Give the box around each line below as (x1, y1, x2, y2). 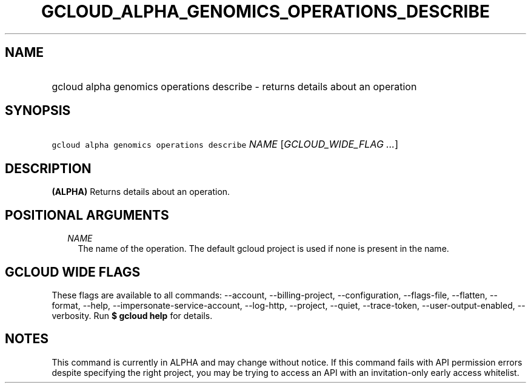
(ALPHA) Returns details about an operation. (52, 186, 230, 197)
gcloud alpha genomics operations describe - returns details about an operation (52, 80, 417, 93)
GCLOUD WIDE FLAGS (5, 264, 141, 280)
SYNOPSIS (5, 103, 71, 119)
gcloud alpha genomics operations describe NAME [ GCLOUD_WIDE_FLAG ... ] (52, 138, 398, 151)
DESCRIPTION (5, 160, 92, 176)
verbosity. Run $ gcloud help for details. (52, 310, 213, 321)
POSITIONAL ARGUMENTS (5, 207, 169, 223)
